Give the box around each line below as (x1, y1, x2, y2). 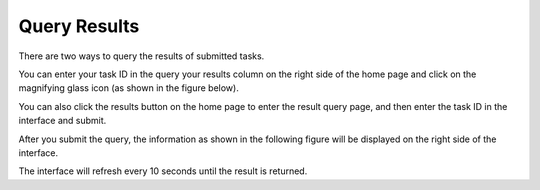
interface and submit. (18, 115, 107, 127)
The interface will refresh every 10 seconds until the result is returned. (18, 165, 308, 177)
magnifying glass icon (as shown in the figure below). (18, 82, 239, 94)
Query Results (18, 15, 140, 37)
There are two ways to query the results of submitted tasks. (18, 50, 265, 62)
